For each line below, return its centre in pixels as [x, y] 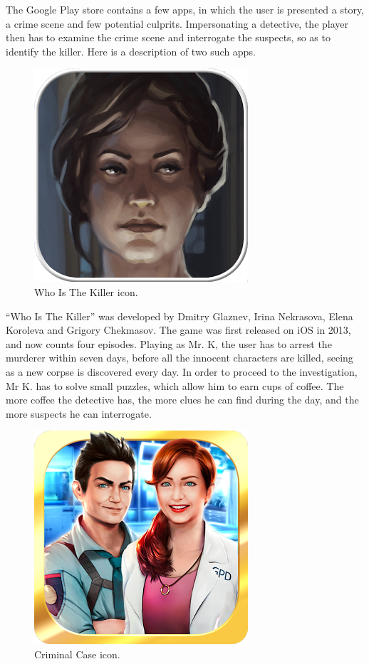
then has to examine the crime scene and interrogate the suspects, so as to [168, 37]
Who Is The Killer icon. [86, 291]
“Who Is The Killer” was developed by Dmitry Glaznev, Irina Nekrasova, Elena [180, 316]
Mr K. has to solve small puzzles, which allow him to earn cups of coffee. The [175, 385]
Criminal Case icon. [77, 654]
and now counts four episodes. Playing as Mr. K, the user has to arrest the [169, 343]
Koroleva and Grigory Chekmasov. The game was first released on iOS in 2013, [178, 330]
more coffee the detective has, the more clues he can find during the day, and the [182, 400]
